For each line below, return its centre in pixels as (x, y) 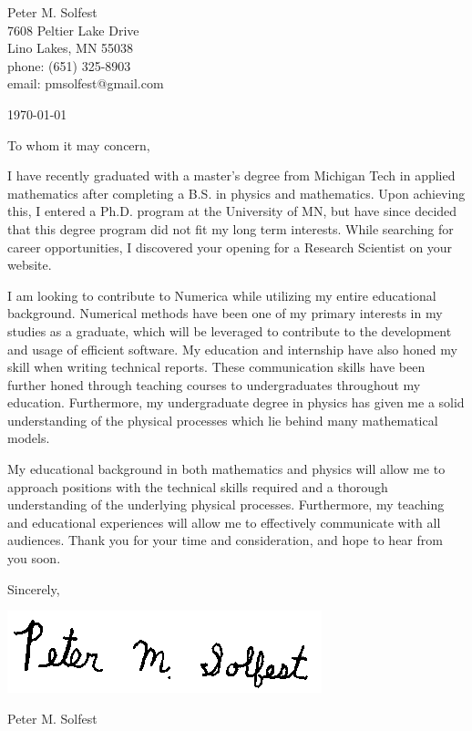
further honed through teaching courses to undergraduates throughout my (214, 384)
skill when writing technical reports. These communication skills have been (216, 367)
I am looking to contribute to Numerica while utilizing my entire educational (222, 295)
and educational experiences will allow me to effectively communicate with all (224, 522)
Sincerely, (34, 588)
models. (29, 438)
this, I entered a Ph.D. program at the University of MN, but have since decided (232, 211)
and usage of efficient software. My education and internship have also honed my (232, 349)
